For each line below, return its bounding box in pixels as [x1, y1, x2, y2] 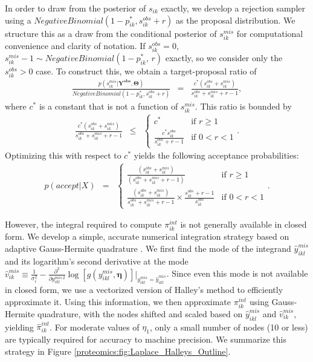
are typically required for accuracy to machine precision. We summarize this [5, 333, 286, 346]
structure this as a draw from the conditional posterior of [5, 27, 217, 39]
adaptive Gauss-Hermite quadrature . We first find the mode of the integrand [5, 242, 291, 255]
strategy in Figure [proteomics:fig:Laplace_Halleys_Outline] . [5, 344, 231, 357]
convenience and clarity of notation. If [5, 39, 146, 51]
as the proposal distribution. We [176, 13, 295, 26]
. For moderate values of [50, 320, 140, 333]
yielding [5, 320, 34, 333]
